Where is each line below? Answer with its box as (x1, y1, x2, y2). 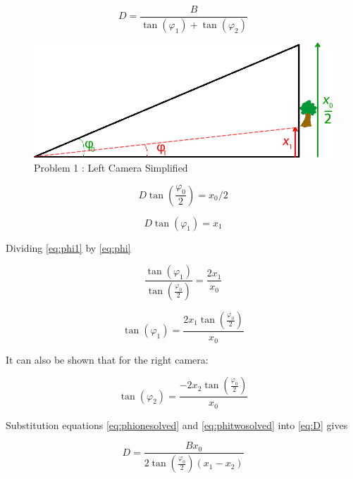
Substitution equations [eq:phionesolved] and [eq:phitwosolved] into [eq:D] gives (6, 417, 348, 432)
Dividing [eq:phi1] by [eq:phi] (6, 240, 131, 255)
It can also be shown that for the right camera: (6, 352, 209, 366)
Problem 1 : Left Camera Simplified (34, 160, 188, 174)
